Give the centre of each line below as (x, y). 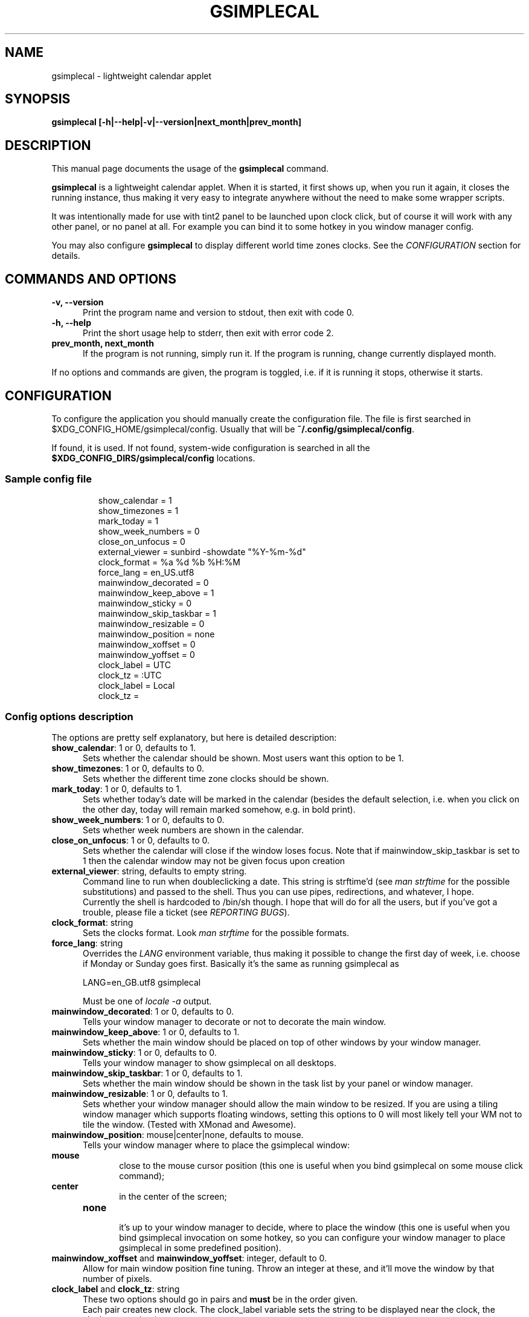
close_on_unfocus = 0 (142, 541)
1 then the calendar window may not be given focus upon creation (214, 861)
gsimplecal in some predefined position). (200, 1248)
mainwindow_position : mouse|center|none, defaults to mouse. (178, 1135)
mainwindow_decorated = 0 (153, 582)
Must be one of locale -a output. (147, 1001)
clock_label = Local (136, 685)
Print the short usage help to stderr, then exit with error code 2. (208, 333)
